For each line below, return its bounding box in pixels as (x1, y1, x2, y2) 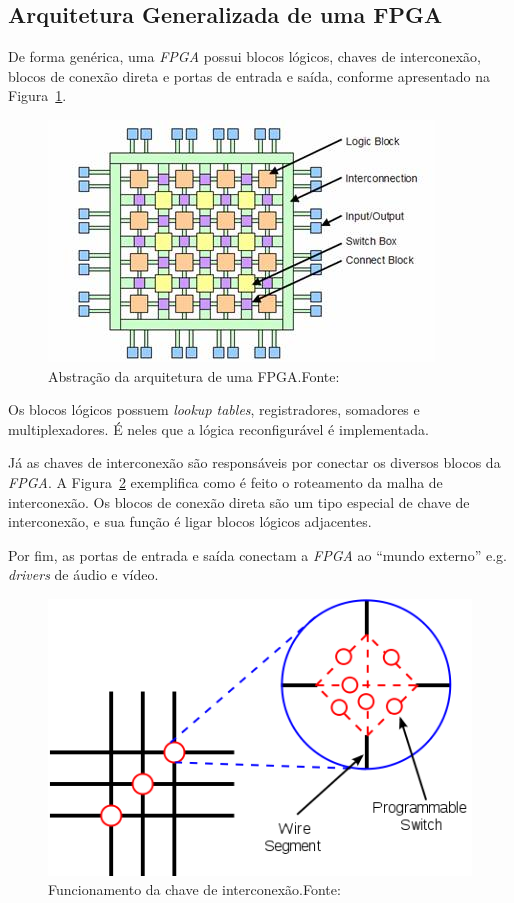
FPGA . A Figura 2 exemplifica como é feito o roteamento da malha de (8, 471, 443, 492)
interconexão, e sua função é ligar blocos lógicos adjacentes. (8, 511, 372, 532)
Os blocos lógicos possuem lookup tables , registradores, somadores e (8, 399, 420, 420)
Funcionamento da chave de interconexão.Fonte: (48, 879, 341, 900)
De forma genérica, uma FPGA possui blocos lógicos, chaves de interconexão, (8, 46, 481, 67)
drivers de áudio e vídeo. (8, 564, 159, 585)
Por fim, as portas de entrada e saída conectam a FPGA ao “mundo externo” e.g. (8, 544, 507, 565)
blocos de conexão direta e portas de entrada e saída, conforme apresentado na (8, 65, 490, 86)
